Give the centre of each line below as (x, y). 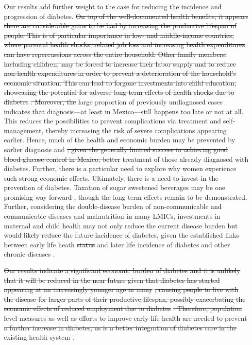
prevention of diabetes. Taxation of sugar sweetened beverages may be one (115, 187)
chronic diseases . (29, 254)
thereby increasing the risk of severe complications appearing (136, 130)
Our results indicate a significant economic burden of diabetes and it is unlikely (122, 270)
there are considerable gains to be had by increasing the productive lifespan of (120, 26)
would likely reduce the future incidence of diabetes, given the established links (122, 235)
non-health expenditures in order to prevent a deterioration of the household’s (120, 73)
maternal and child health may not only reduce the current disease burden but (121, 225)
